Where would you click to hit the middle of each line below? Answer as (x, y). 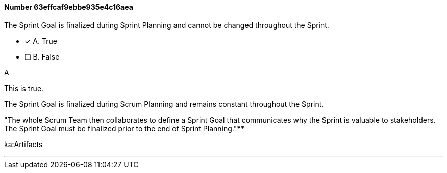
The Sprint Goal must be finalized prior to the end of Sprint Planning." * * (125, 128)
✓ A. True (41, 41)
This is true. (24, 88)
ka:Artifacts (23, 144)
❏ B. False (42, 56)
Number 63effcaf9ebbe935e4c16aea (69, 7)
